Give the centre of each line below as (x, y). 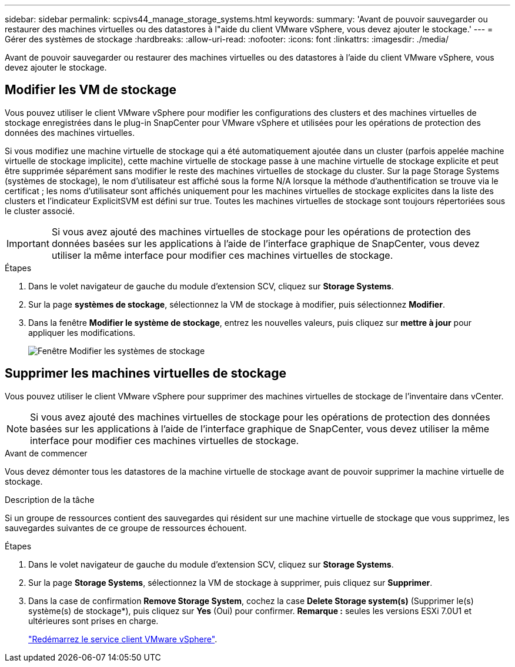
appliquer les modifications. (82, 332)
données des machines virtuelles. (70, 132)
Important (28, 243)
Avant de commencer (46, 453)
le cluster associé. (40, 211)
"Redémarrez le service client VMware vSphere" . (123, 639)
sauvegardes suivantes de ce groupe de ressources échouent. (126, 528)
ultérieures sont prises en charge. (93, 621)
